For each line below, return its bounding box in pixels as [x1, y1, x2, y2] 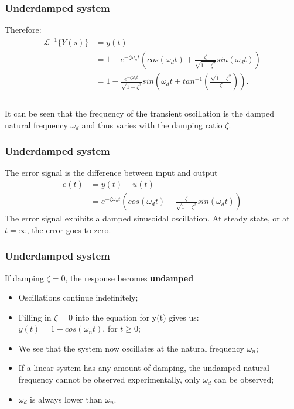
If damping [5, 271, 44, 284]
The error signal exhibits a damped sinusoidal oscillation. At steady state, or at [5, 212, 290, 224]
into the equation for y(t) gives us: [75, 311, 199, 323]
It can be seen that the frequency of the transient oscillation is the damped [5, 107, 275, 120]
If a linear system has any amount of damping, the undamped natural [18, 362, 269, 374]
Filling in [18, 311, 52, 323]
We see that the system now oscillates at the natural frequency [18, 342, 244, 354]
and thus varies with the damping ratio [81, 118, 223, 131]
